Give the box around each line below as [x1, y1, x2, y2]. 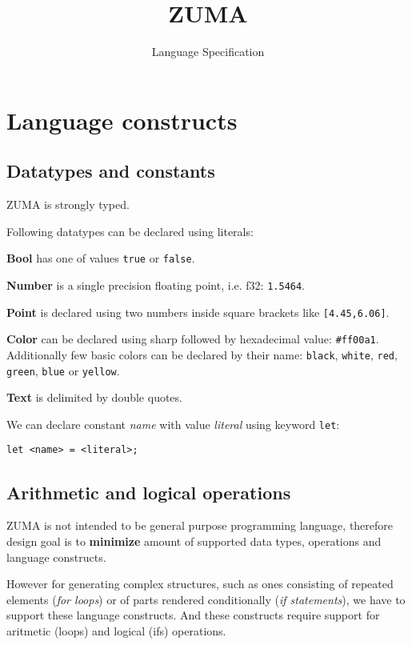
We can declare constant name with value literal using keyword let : [6, 415, 340, 432]
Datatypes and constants [6, 158, 215, 183]
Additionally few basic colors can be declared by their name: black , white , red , [6, 346, 398, 363]
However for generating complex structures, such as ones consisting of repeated [6, 575, 394, 592]
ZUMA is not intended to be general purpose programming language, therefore [6, 517, 394, 534]
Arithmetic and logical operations [6, 479, 291, 504]
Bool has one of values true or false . [6, 250, 195, 266]
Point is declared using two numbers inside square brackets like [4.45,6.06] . [6, 303, 390, 320]
